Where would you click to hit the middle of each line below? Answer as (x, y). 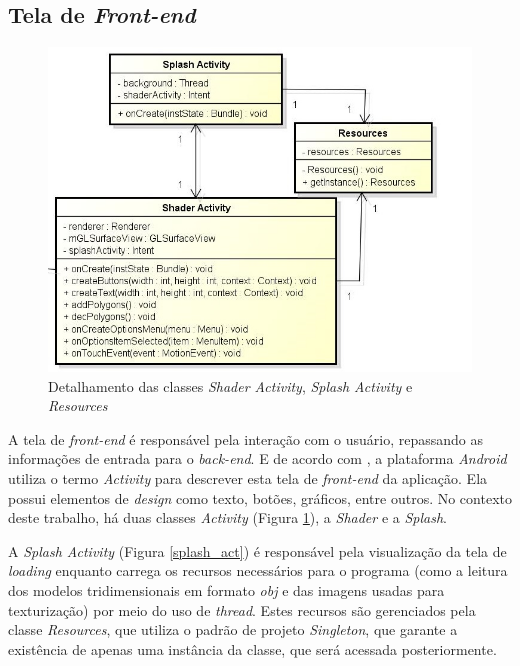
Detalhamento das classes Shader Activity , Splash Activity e (230, 385)
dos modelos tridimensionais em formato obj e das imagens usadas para (226, 590)
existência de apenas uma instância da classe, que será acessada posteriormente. (252, 648)
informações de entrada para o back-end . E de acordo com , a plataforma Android (257, 458)
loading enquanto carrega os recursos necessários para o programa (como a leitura (258, 570)
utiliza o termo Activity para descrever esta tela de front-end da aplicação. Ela (248, 478)
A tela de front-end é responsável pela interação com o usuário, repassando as (246, 438)
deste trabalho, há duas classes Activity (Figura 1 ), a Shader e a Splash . (227, 517)
